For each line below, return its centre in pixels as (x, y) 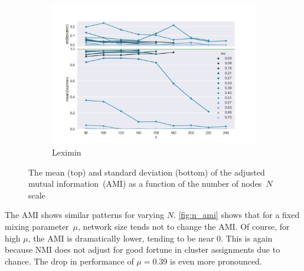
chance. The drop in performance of (69, 261)
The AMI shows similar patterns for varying (84, 215)
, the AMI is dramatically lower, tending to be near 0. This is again (150, 238)
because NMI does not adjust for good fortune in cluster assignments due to (143, 249)
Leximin (67, 152)
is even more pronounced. (216, 261)
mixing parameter (37, 227)
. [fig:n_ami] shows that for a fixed (236, 215)
